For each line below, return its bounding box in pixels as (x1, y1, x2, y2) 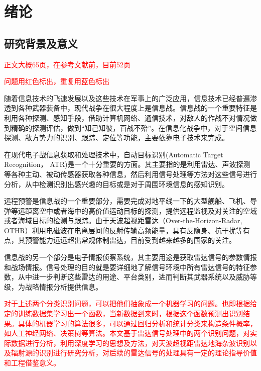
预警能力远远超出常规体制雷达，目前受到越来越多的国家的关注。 (25, 235, 236, 245)
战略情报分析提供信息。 (25, 281, 102, 292)
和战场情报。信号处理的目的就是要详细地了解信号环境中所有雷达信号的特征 (4, 261, 250, 272)
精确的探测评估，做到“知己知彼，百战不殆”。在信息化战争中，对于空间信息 (11, 122, 257, 133)
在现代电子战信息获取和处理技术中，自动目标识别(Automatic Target (4, 149, 223, 159)
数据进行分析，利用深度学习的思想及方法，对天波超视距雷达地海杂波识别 (11, 337, 250, 348)
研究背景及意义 (4, 35, 78, 51)
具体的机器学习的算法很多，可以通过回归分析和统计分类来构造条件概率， (18, 318, 257, 328)
